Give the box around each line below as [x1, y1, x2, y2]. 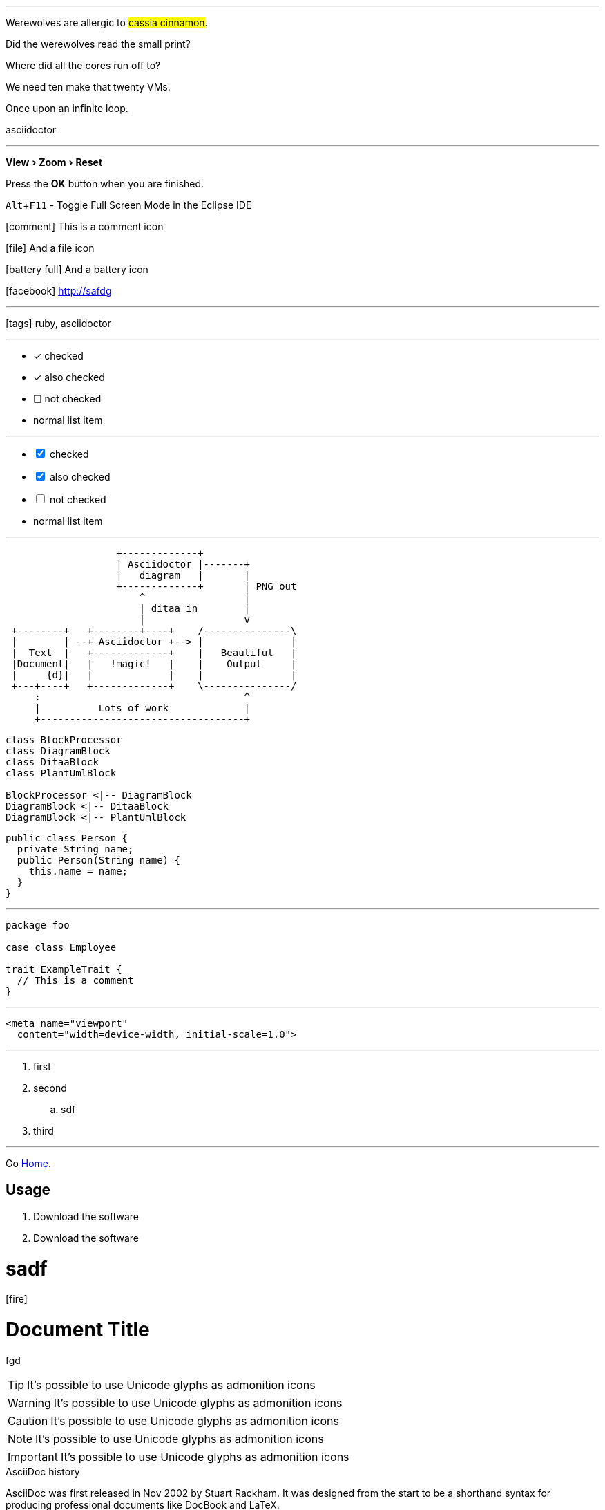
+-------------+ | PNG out [116, 581, 297, 592]
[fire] [6, 1293, 28, 1305]
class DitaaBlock [6, 756, 99, 767]
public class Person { [6, 832, 128, 843]
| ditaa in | [139, 603, 251, 614]
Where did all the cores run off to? [6, 59, 161, 71]
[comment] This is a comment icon [6, 221, 164, 232]
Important [8, 1449, 58, 1464]
